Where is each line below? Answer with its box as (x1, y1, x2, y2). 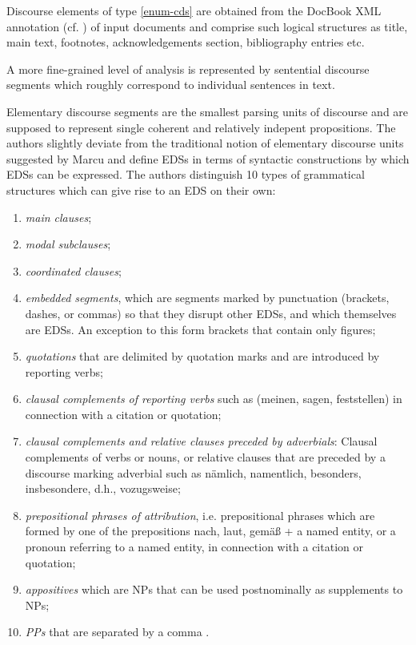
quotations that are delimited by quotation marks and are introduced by (25, 348, 380, 365)
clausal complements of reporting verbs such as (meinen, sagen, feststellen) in (25, 390, 402, 407)
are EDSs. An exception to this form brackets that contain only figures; (25, 320, 376, 337)
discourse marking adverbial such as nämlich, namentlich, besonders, (25, 464, 362, 481)
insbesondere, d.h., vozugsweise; (25, 480, 181, 497)
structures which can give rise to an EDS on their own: (6, 181, 276, 198)
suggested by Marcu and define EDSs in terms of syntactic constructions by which (6, 150, 410, 167)
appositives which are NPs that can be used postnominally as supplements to (25, 581, 403, 598)
